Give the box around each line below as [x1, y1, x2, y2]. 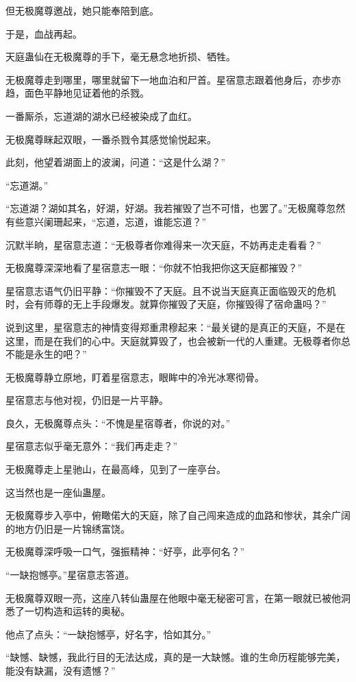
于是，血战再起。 [5, 26, 82, 40]
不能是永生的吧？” [5, 347, 87, 361]
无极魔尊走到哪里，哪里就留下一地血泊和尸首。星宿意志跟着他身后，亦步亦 [5, 72, 341, 86]
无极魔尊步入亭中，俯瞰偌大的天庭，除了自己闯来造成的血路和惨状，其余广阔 [5, 508, 351, 522]
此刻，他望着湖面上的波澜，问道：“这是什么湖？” [5, 155, 226, 169]
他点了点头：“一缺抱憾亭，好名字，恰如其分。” [5, 626, 212, 641]
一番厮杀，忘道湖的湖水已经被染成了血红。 [5, 108, 197, 123]
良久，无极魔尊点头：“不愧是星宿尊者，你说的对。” [5, 415, 231, 430]
